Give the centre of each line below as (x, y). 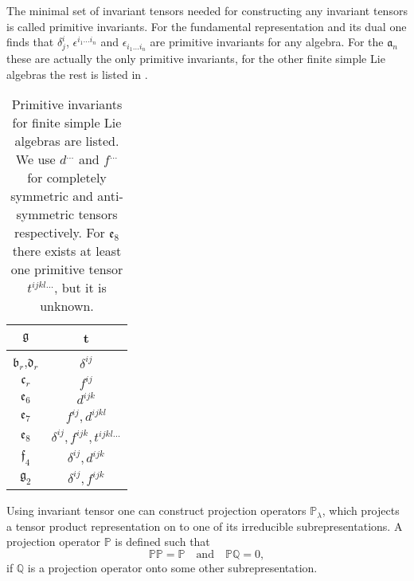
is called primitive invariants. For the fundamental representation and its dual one (207, 26)
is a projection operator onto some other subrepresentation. (172, 568)
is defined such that (162, 542)
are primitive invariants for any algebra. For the (267, 42)
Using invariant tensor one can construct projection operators (156, 510)
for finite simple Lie (67, 123)
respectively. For (60, 233)
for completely (67, 178)
